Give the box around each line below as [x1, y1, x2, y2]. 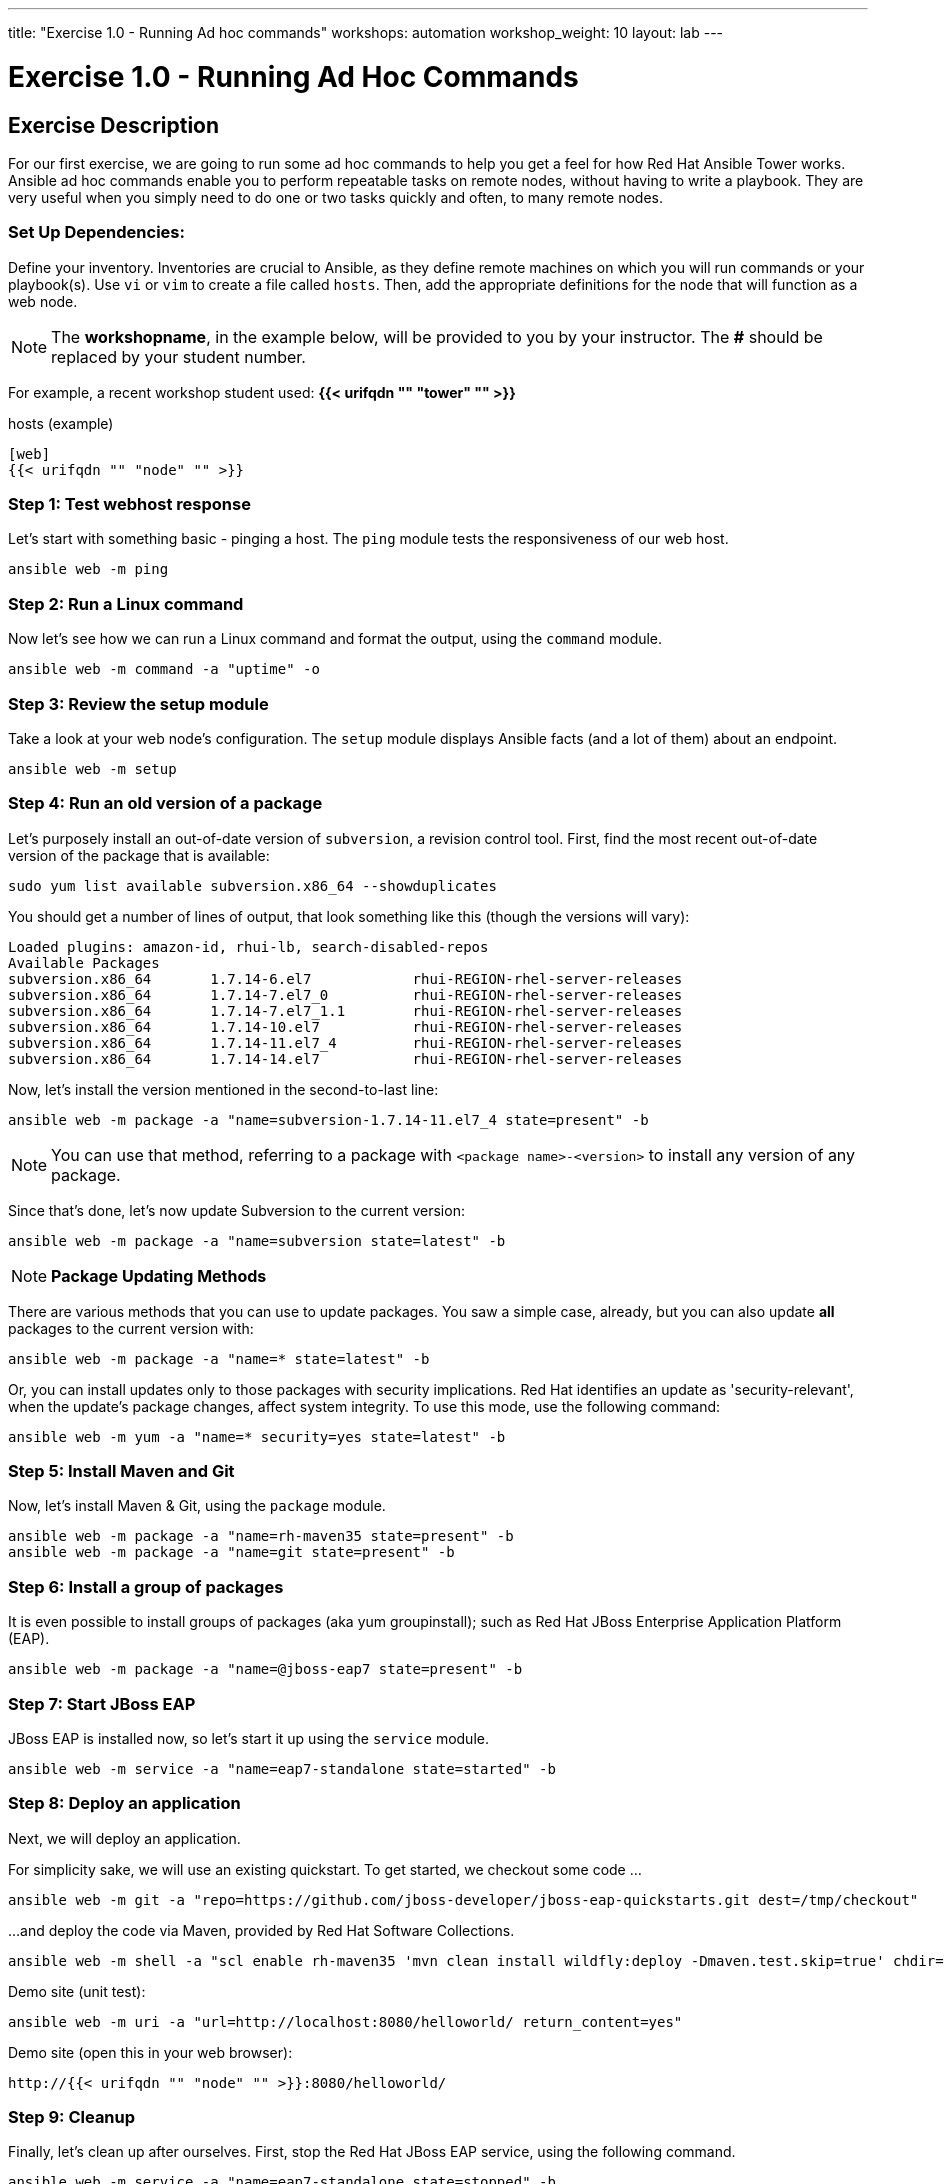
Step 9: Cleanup [8, 2107, 136, 2128]
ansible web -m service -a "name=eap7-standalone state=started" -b [8, 1760, 556, 1777]
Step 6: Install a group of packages [8, 1576, 284, 1597]
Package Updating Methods [51, 1265, 267, 1286]
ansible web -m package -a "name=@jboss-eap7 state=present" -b [8, 1661, 523, 1678]
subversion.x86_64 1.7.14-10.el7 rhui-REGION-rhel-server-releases [8, 1018, 683, 1035]
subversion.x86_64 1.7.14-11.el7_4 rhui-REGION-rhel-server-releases [8, 1034, 683, 1051]
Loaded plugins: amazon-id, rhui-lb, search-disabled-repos [8, 938, 489, 955]
